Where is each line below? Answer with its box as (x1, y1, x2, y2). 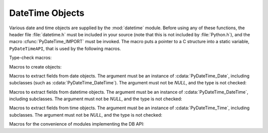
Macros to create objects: (9, 64, 62, 69)
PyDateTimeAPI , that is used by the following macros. (9, 45, 121, 52)
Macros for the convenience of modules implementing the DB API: (9, 121, 144, 127)
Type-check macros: (9, 55, 52, 61)
